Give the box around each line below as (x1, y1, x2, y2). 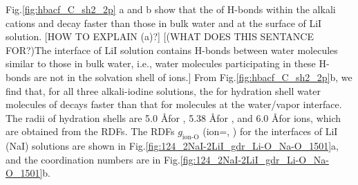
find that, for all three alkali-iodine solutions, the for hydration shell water (6, 83, 321, 98)
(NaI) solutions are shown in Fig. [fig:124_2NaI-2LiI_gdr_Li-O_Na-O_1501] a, (6, 139, 339, 153)
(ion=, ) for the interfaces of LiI (202, 124, 338, 139)
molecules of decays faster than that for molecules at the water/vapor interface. (6, 97, 342, 112)
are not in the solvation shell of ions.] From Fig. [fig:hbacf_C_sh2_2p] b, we (33, 69, 352, 84)
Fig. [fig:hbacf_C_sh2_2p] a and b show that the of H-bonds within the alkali (6, 2, 336, 16)
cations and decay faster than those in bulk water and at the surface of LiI (6, 15, 322, 30)
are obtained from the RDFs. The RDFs (6, 124, 175, 139)
